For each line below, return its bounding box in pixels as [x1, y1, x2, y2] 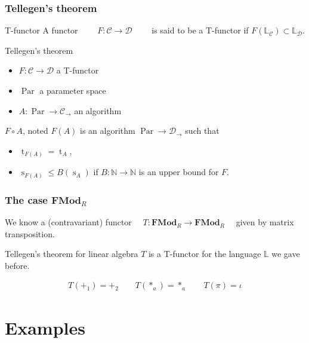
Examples [5, 315, 85, 339]
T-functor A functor [5, 24, 78, 36]
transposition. [5, 227, 55, 240]
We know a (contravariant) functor [5, 216, 132, 228]
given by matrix [236, 216, 294, 228]
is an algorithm [80, 124, 135, 137]
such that [185, 124, 220, 137]
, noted [22, 124, 48, 137]
